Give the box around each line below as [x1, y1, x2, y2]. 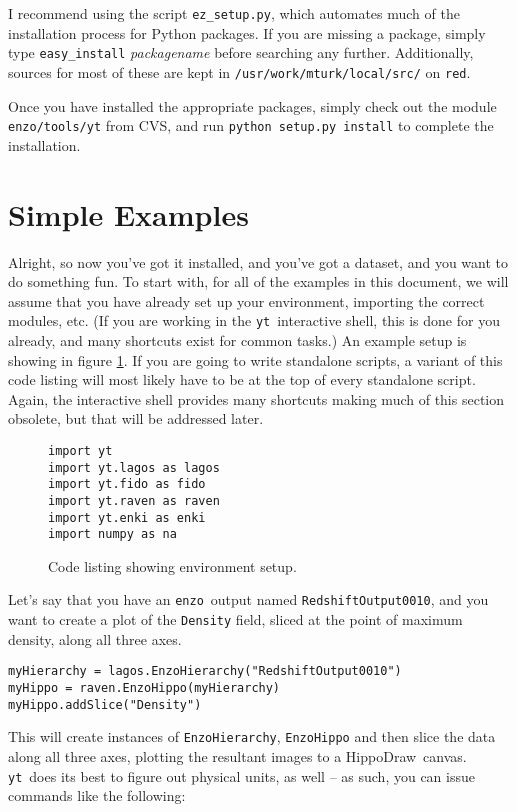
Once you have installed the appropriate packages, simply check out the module [8, 95, 497, 116]
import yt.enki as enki [48, 510, 206, 525]
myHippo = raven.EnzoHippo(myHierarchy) [8, 681, 281, 696]
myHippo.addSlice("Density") [8, 697, 202, 712]
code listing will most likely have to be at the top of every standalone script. [8, 369, 476, 390]
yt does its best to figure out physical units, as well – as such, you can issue [8, 765, 475, 786]
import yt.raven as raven [48, 493, 220, 508]
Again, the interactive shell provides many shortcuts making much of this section [8, 388, 505, 409]
